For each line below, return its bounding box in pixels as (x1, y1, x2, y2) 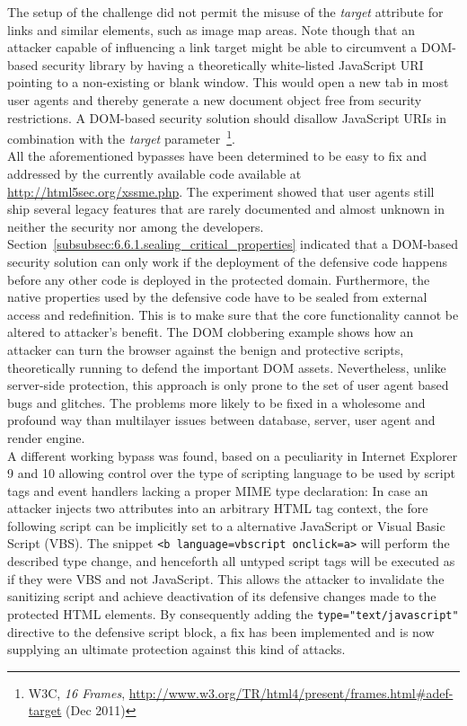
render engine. (7, 428, 85, 447)
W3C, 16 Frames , (28, 683, 126, 702)
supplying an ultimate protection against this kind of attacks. (7, 640, 346, 659)
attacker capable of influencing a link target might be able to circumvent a (7, 38, 418, 57)
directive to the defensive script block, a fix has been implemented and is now (7, 622, 435, 641)
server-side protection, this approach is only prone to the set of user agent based (7, 376, 449, 394)
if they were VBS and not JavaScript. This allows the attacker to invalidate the (7, 569, 445, 588)
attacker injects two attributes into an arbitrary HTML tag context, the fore (7, 499, 428, 518)
